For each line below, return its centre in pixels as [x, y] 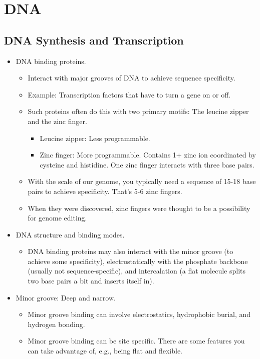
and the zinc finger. [57, 121]
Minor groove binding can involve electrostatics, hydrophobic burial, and [139, 314]
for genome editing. [57, 218]
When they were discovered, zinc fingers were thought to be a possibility [139, 208]
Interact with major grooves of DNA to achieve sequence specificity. [132, 78]
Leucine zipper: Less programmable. [95, 138]
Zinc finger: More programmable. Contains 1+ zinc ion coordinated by [148, 155]
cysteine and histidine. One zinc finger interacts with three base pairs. [147, 164]
